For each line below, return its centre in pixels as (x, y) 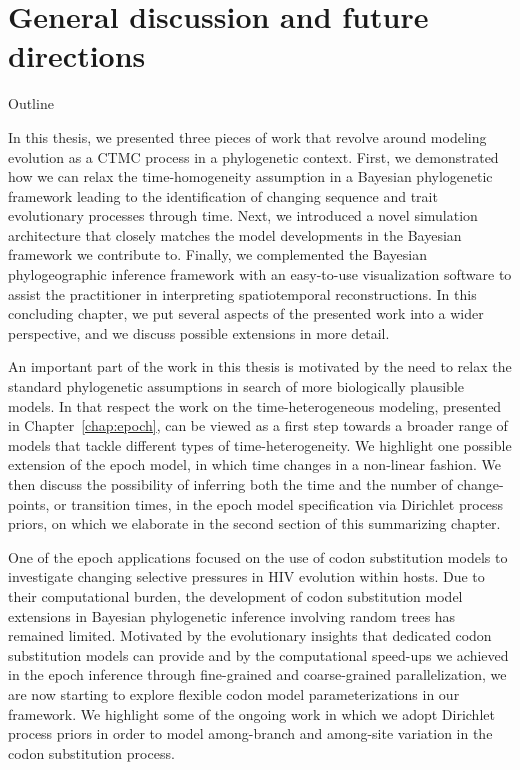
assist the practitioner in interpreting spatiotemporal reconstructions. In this (242, 293)
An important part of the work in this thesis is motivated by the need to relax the (260, 366)
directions (77, 55)
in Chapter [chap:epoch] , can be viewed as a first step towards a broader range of (258, 425)
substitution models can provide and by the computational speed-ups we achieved (258, 654)
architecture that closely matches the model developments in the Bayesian (235, 234)
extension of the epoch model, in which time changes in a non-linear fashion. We (254, 464)
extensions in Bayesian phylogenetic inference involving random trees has (232, 615)
